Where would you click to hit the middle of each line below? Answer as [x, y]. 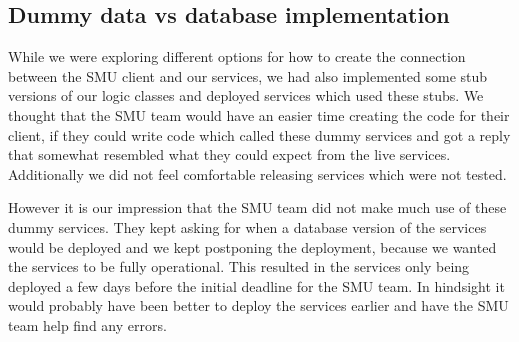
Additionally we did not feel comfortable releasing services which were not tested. [257, 173]
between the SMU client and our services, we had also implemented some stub [248, 75]
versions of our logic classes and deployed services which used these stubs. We [246, 95]
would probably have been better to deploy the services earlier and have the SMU [258, 305]
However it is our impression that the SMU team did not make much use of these [257, 207]
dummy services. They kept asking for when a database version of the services [247, 226]
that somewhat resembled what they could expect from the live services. [229, 154]
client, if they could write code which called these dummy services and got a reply [259, 134]
